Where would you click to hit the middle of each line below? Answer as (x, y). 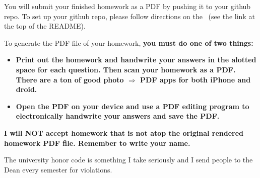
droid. (26, 89)
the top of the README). (45, 26)
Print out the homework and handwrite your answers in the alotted (136, 60)
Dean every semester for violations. (58, 169)
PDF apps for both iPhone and (196, 79)
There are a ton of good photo (70, 79)
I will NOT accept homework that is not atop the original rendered (124, 132)
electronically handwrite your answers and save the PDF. (118, 116)
